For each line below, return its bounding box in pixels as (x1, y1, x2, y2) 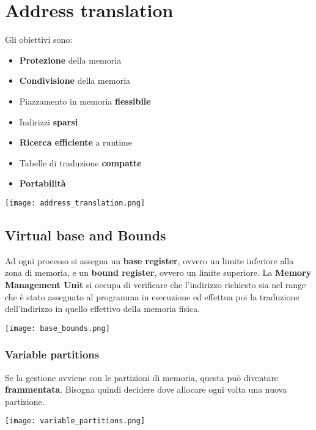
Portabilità (19, 177, 66, 190)
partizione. (5, 395, 45, 407)
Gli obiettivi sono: (5, 33, 73, 46)
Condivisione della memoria (19, 74, 131, 87)
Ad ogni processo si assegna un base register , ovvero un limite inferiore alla (5, 254, 294, 267)
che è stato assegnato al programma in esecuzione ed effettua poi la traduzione (5, 290, 299, 303)
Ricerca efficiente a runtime (19, 136, 132, 149)
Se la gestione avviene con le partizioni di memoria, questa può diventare (5, 371, 279, 384)
